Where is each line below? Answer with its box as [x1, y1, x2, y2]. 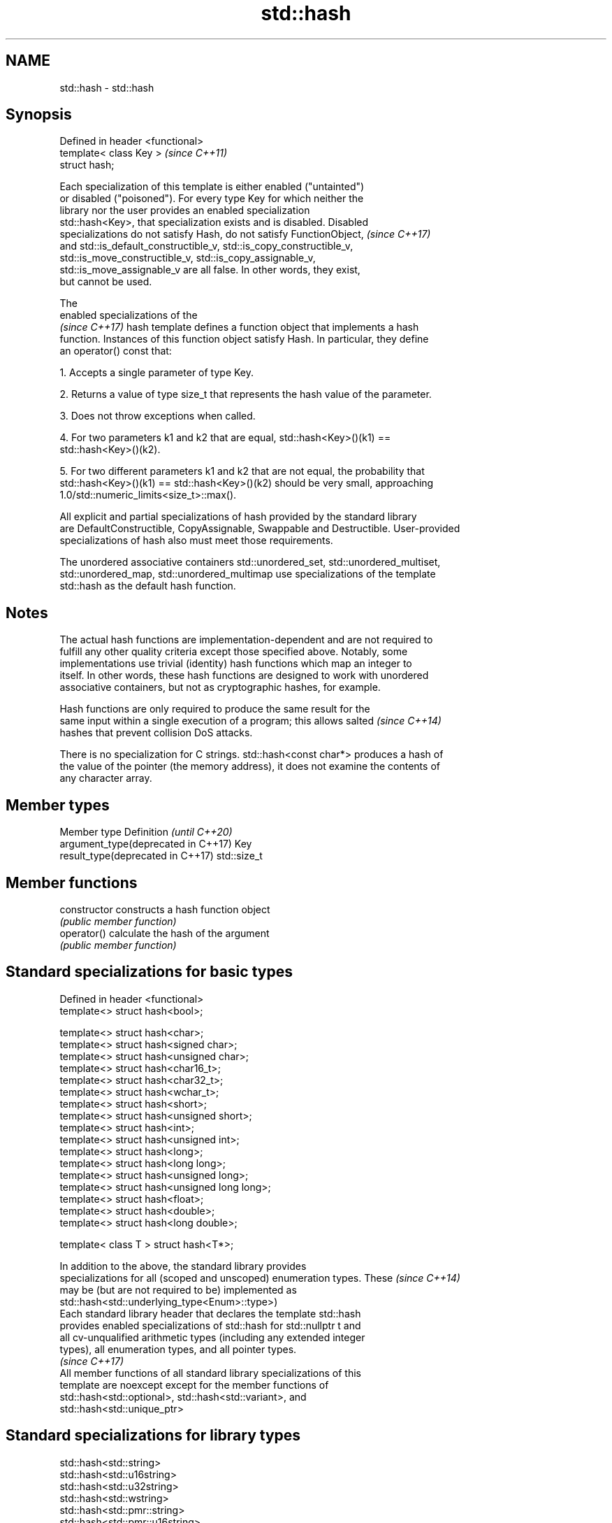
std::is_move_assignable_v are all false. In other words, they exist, [59, 264, 360, 276]
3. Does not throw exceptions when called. [59, 410, 256, 422]
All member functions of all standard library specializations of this [59, 1366, 361, 1379]
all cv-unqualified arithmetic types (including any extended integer [59, 1331, 365, 1343]
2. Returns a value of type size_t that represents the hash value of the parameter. [59, 388, 432, 401]
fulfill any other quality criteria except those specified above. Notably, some [59, 645, 408, 658]
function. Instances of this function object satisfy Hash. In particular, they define [59, 333, 429, 345]
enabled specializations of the [59, 309, 198, 322]
